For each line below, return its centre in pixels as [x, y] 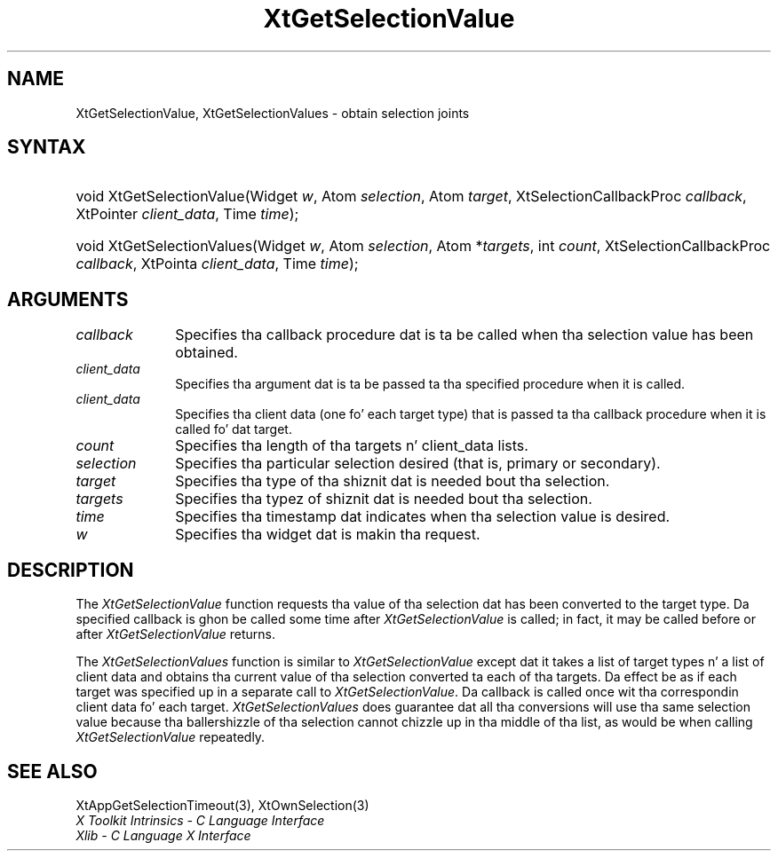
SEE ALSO [52, 771]
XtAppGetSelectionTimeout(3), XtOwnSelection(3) [222, 805]
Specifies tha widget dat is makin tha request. [328, 535]
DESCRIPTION [71, 570]
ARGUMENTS [68, 299]
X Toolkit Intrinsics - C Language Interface [200, 820]
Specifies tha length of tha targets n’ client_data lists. [352, 446]
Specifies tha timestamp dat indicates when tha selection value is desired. [423, 517]
